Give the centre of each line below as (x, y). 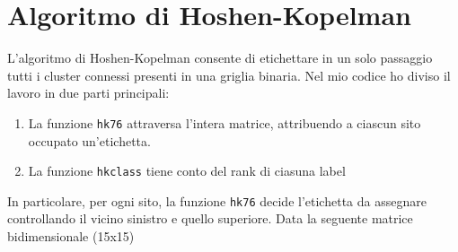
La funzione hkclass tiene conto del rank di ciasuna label (187, 171)
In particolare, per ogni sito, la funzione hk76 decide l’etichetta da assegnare (217, 200)
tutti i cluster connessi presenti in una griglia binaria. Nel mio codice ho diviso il (229, 75)
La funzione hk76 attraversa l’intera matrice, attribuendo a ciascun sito (225, 122)
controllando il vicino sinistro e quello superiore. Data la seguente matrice (210, 218)
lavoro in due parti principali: (88, 93)
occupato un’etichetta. (89, 140)
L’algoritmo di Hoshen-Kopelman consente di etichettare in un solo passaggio (220, 58)
